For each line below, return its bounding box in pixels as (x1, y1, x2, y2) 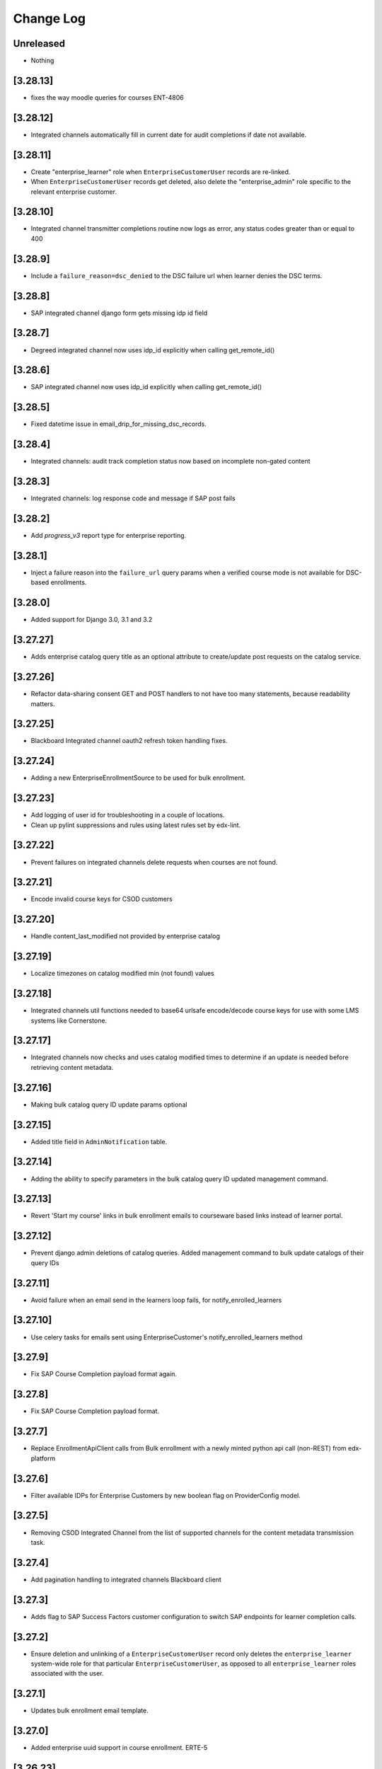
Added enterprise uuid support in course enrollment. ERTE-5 (30, 1744, 208, 1752)
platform (30, 1454, 56, 1463)
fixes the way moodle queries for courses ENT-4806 (30, 93, 184, 102)
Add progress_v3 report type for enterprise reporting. (30, 531, 187, 540)
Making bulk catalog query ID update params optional (30, 1100, 187, 1109)
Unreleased (13, 38, 66, 50)
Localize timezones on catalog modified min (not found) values (30, 969, 215, 978)
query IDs (30, 1258, 59, 1267)
